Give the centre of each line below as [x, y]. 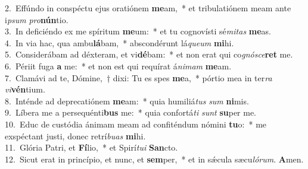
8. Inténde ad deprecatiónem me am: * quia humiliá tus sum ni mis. [127, 101]
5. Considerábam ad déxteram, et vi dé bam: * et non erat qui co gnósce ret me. [149, 54]
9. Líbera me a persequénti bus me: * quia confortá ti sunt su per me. [131, 112]
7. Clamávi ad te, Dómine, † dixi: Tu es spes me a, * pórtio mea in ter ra [139, 77]
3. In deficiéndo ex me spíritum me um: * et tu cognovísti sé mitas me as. [138, 31]
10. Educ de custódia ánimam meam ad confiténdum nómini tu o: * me [136, 124]
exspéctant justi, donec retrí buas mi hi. [75, 135]
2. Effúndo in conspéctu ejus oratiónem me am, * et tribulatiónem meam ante [148, 8]
